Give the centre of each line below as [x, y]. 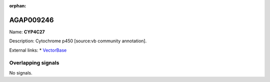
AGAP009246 [31, 20]
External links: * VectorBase [38, 50]
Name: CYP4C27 [27, 32]
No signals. [21, 73]
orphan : [18, 6]
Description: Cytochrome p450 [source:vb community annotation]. [78, 41]
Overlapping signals [34, 63]
